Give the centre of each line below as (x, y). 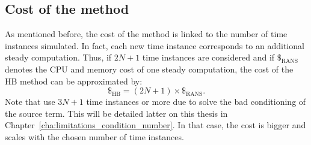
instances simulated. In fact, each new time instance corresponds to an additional (155, 45)
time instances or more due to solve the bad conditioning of (196, 102)
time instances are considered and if (208, 57)
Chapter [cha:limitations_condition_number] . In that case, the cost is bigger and (155, 125)
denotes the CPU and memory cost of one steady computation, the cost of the (149, 69)
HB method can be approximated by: (74, 81)
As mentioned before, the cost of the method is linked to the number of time (146, 34)
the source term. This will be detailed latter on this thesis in (116, 113)
